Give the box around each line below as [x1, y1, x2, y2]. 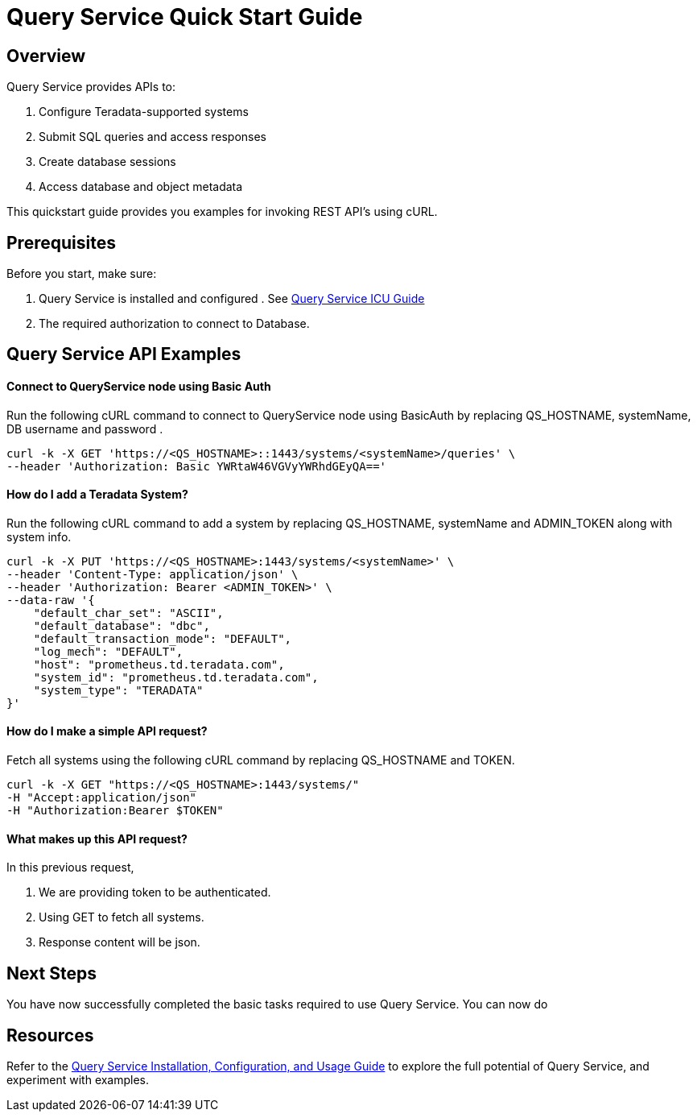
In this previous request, [6, 860, 134, 875]
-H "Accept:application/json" [6, 791, 197, 805]
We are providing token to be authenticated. [39, 885, 271, 900]
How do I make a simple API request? [6, 724, 208, 739]
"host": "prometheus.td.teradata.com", [33, 657, 285, 671]
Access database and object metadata [39, 180, 243, 194]
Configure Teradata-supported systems [39, 105, 249, 119]
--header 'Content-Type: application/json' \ [6, 567, 299, 581]
